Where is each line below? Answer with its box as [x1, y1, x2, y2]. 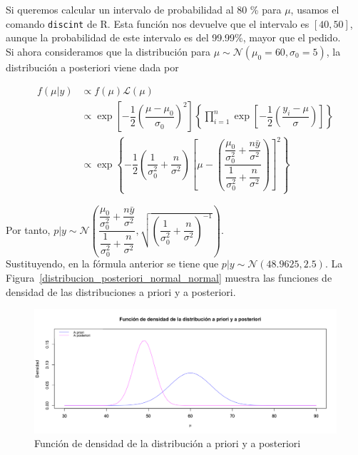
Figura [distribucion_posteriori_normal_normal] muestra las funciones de [6, 270, 332, 285]
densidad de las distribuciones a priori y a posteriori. [6, 284, 236, 299]
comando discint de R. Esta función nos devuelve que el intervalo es [6, 16, 310, 31]
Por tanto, [6, 222, 51, 237]
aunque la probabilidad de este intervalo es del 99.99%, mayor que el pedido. [6, 30, 341, 45]
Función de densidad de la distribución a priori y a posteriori [34, 436, 301, 451]
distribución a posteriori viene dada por [6, 59, 179, 74]
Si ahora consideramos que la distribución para [6, 44, 211, 58]
